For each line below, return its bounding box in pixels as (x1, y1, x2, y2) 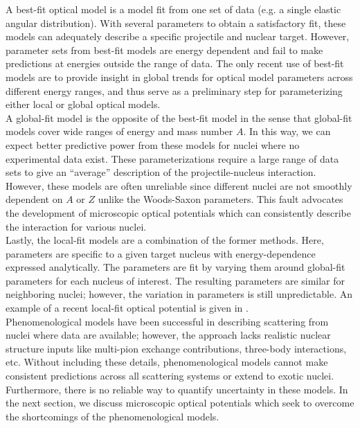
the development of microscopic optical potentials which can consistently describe (6, 205, 351, 220)
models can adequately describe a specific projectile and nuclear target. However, (6, 29, 350, 44)
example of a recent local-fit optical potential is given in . (6, 301, 249, 315)
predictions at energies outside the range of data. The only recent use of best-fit (6, 56, 344, 71)
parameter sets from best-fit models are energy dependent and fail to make (6, 42, 323, 57)
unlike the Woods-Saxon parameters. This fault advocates (98, 192, 343, 206)
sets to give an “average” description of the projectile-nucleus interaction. (6, 165, 316, 179)
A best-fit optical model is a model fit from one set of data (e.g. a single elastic (6, 2, 341, 16)
